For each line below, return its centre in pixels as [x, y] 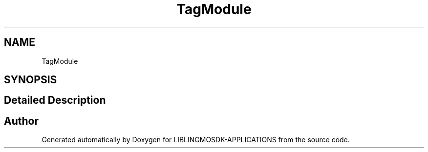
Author [21, 121]
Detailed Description [55, 100]
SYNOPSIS [31, 80]
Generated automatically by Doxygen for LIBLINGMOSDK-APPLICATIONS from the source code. [196, 140]
